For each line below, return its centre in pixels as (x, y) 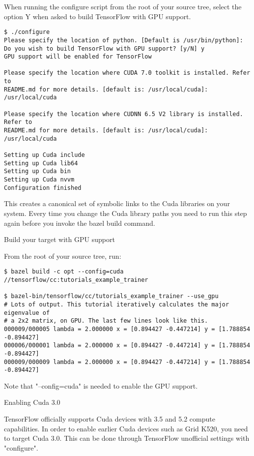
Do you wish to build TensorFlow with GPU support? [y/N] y (104, 48)
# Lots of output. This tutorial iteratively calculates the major (117, 304)
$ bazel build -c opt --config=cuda (64, 272)
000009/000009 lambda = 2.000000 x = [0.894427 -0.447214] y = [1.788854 (127, 362)
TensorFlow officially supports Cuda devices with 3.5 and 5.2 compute (110, 419)
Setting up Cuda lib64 (41, 163)
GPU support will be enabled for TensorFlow (78, 57)
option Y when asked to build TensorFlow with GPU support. (98, 16)
